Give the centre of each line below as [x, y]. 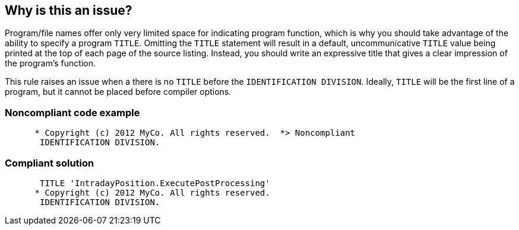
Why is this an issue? [69, 10]
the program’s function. [50, 63]
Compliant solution [50, 163]
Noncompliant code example [72, 112]
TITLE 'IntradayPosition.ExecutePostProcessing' [155, 183]
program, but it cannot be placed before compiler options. [118, 92]
